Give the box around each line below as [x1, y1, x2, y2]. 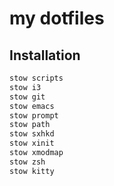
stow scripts [9, 73, 64, 83]
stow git [9, 92, 46, 102]
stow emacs [9, 101, 55, 111]
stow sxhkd [9, 129, 55, 139]
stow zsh [9, 157, 46, 167]
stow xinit [9, 138, 55, 149]
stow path [9, 120, 51, 130]
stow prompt [9, 110, 59, 121]
